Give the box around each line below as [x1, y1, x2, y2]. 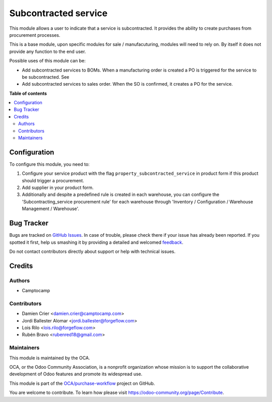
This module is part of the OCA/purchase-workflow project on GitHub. [9, 380, 155, 386]
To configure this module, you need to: [9, 161, 90, 167]
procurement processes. [9, 32, 60, 38]
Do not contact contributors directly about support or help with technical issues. [9, 248, 176, 254]
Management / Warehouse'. [22, 206, 80, 212]
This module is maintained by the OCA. [9, 355, 90, 361]
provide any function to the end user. [9, 48, 86, 54]
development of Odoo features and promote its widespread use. [9, 371, 143, 377]
